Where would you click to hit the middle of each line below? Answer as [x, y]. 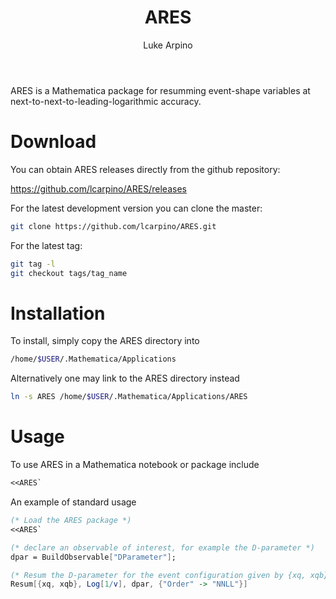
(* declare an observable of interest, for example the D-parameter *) [162, 547]
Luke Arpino [168, 45]
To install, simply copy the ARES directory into [105, 341]
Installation [58, 313]
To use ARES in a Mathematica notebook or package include [135, 465]
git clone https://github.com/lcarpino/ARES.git [113, 226]
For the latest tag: [46, 245]
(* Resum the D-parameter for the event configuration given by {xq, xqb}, [171, 575]
